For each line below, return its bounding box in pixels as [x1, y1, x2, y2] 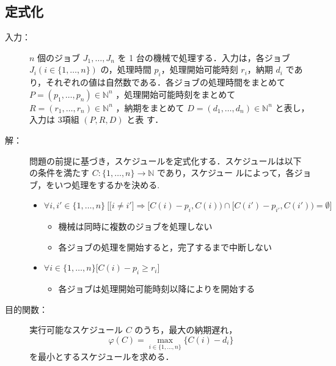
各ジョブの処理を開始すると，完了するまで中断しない [58, 240, 272, 253]
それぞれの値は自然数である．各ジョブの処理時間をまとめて [46, 76, 285, 89]
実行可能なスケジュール [29, 323, 123, 336]
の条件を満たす [29, 166, 89, 179]
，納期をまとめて [115, 101, 184, 114]
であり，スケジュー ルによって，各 [157, 166, 294, 179]
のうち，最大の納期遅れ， [134, 323, 238, 336]
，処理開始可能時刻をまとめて [115, 87, 236, 100]
